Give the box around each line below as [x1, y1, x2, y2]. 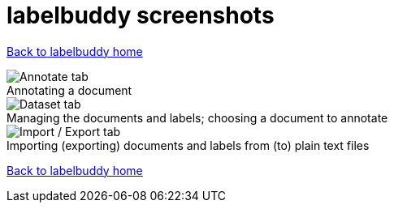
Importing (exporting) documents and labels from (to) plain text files [6, 138, 370, 152]
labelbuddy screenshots [6, 2, 275, 29]
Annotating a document [6, 83, 132, 97]
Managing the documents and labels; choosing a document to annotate [6, 110, 388, 125]
